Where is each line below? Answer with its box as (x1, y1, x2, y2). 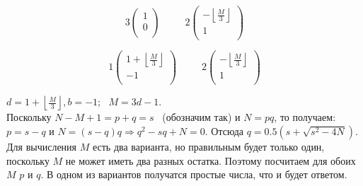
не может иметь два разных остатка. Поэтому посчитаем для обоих (65, 153, 356, 168)
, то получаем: (274, 110, 336, 124)
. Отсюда (204, 123, 243, 138)
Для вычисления (6, 139, 77, 153)
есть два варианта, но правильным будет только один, (92, 139, 325, 153)
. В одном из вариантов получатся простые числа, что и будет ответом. (40, 167, 347, 182)
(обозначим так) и (162, 110, 241, 124)
